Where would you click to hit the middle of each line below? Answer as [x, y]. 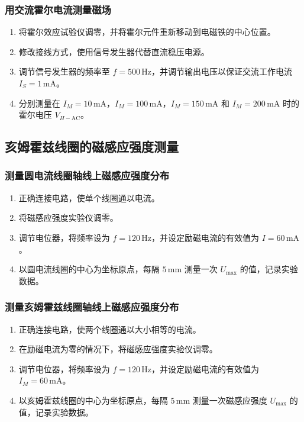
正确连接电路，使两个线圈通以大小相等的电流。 [110, 329]
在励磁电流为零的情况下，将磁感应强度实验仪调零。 [118, 349]
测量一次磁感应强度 [230, 400]
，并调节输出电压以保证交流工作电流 [222, 71]
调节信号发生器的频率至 [64, 71]
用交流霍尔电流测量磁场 [58, 9]
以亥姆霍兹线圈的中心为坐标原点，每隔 [93, 400]
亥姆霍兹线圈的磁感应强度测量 [92, 146]
